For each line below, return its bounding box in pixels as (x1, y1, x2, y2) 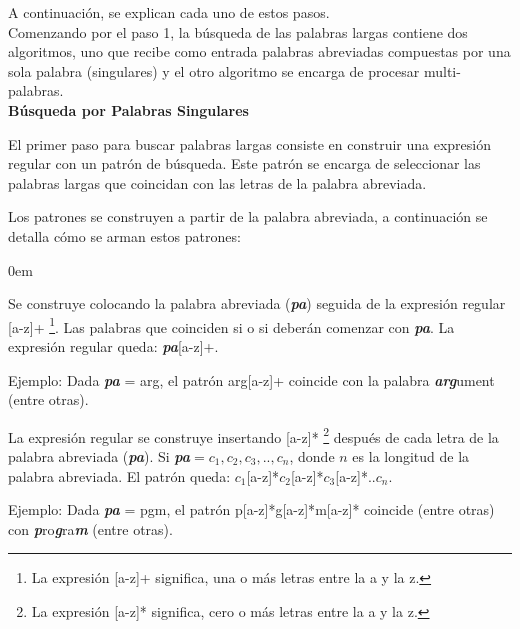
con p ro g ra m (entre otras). (8, 518, 173, 539)
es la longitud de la (352, 446, 470, 466)
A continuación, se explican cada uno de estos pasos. (8, 2, 330, 22)
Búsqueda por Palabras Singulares (8, 99, 249, 120)
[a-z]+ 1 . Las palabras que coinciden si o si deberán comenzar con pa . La (8, 313, 455, 337)
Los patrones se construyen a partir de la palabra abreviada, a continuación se (8, 206, 488, 227)
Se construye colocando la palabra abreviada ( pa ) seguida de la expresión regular (8, 293, 506, 314)
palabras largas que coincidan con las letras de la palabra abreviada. (8, 172, 427, 193)
